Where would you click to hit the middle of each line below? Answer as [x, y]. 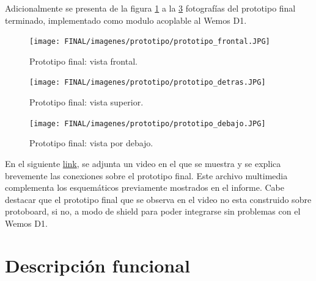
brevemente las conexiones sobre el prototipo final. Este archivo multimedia [146, 175]
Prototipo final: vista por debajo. [91, 143]
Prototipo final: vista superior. [86, 102]
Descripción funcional [97, 265]
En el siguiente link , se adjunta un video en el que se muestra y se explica [143, 163]
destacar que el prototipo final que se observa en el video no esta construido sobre [158, 199]
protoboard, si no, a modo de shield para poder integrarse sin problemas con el [153, 211]
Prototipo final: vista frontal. [83, 61]
